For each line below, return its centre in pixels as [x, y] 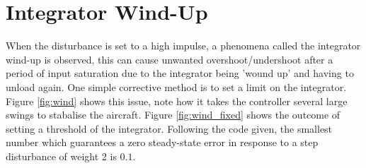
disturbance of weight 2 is [61, 156]
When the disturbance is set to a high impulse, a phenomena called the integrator [183, 46]
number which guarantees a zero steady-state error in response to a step [162, 142]
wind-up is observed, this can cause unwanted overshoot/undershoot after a [170, 59]
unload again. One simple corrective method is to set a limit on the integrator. [176, 86]
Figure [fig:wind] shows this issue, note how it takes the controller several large [177, 101]
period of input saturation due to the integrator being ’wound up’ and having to [180, 73]
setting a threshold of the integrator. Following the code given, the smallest [169, 128]
